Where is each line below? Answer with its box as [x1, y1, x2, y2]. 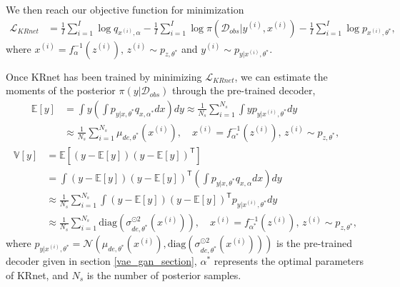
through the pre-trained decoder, [171, 83, 316, 98]
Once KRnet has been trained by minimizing [6, 69, 202, 84]
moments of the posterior [6, 83, 116, 98]
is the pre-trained [276, 236, 352, 251]
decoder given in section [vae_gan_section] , [6, 253, 197, 268]
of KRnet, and [6, 267, 69, 282]
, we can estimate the [234, 69, 328, 84]
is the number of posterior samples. [86, 267, 241, 282]
